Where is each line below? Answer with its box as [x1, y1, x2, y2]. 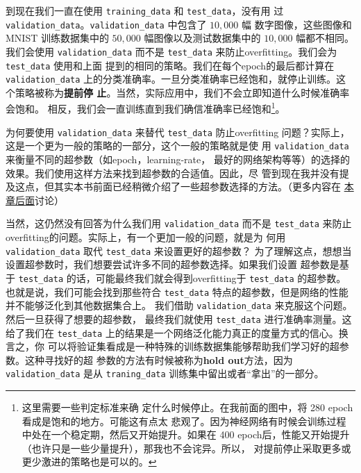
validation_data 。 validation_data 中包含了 [6, 17, 207, 31]
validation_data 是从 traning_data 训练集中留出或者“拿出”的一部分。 [6, 366, 324, 381]
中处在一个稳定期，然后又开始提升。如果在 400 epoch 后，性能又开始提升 [22, 427, 350, 442]
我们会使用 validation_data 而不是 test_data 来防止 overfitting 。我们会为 [6, 44, 337, 58]
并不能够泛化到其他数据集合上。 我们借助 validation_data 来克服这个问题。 [6, 298, 353, 313]
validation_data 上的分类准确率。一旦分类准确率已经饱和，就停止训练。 [6, 72, 337, 86]
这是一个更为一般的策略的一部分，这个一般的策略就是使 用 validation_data [6, 138, 349, 153]
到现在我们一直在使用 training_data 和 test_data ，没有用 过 [6, 3, 284, 17]
